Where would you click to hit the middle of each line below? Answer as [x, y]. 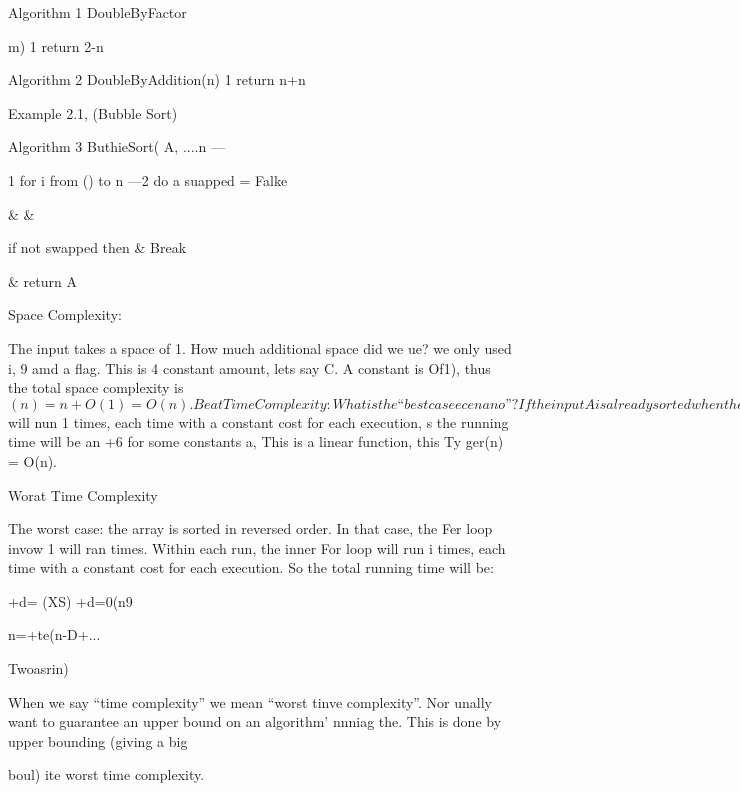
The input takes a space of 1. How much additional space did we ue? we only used [260, 347]
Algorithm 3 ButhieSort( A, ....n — [116, 146]
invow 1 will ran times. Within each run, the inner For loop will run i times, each [257, 547]
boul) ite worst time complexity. [106, 774]
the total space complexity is [96, 387]
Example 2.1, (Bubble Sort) [93, 112]
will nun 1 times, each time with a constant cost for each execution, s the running [258, 421]
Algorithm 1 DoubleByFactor [97, 12]
